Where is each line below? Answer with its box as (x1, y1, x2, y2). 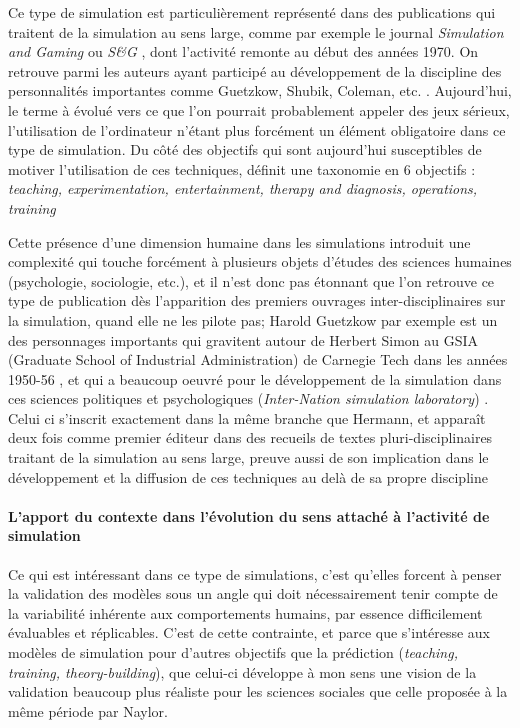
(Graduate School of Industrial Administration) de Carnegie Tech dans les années (8, 349, 508, 370)
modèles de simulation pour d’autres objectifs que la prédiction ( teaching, (8, 642, 458, 663)
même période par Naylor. (8, 700, 168, 721)
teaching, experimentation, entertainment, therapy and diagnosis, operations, (8, 178, 478, 199)
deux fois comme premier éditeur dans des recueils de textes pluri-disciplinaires (8, 427, 493, 448)
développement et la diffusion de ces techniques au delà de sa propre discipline (8, 466, 488, 487)
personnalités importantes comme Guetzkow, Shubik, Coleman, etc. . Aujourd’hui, (8, 80, 512, 101)
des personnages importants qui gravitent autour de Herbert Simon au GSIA (8, 329, 479, 350)
